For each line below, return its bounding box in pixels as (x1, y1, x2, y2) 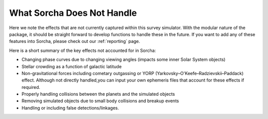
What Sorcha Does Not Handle (9, 7, 137, 18)
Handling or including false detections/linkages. (21, 105, 119, 111)
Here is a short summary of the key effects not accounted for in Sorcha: (9, 47, 156, 53)
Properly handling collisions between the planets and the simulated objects (21, 91, 175, 97)
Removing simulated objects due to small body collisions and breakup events (21, 98, 179, 104)
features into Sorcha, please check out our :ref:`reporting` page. (9, 39, 140, 44)
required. (21, 84, 41, 90)
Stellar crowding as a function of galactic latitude (21, 63, 122, 69)
